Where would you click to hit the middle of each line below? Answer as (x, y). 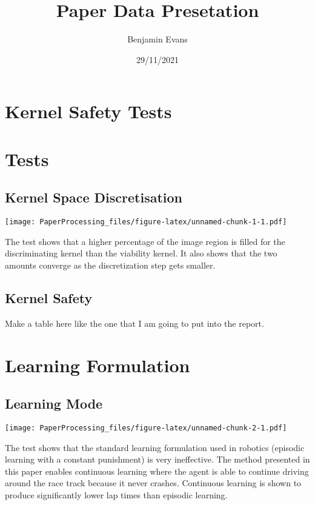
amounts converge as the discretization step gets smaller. (110, 265)
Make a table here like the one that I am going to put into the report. (134, 323)
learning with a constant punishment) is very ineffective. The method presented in (157, 459)
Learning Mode (54, 403)
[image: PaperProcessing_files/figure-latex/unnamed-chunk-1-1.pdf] (146, 222)
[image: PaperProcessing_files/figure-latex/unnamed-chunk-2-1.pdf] (146, 428)
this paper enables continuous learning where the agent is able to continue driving (157, 471)
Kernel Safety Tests (88, 111)
